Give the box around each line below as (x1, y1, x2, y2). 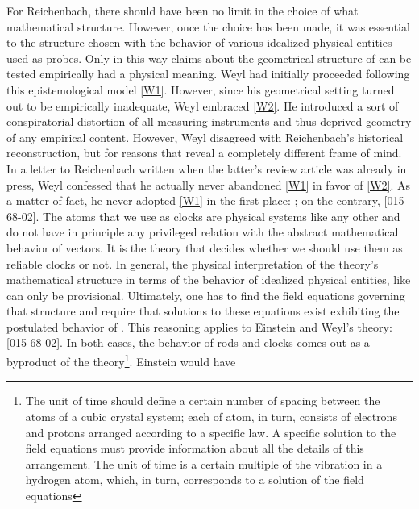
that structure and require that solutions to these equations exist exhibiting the (6, 302, 400, 319)
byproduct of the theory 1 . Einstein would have (6, 351, 236, 369)
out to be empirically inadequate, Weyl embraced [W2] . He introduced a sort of (6, 97, 399, 114)
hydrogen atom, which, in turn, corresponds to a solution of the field (25, 471, 364, 488)
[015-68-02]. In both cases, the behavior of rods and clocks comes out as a (6, 334, 370, 351)
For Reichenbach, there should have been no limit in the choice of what (6, 2, 359, 19)
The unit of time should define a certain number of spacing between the (25, 392, 380, 409)
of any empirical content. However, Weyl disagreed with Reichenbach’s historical (6, 128, 404, 145)
